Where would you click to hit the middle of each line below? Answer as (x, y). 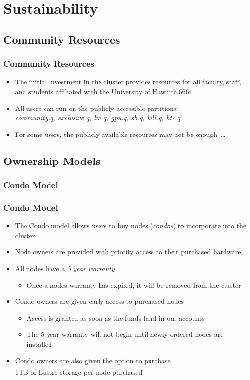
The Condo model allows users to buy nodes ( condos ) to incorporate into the (131, 226)
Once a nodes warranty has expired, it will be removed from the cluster (134, 285)
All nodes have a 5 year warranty (65, 268)
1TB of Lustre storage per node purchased (79, 371)
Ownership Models (52, 160)
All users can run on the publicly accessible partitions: (97, 108)
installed (39, 343)
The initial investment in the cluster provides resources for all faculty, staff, (128, 82)
